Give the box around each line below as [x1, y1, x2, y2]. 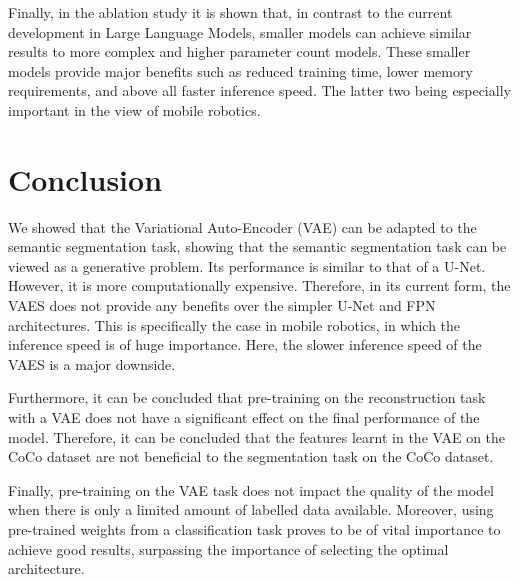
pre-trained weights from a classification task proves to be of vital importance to [8, 519, 501, 539]
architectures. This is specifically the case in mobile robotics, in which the [8, 314, 461, 335]
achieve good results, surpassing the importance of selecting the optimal [8, 538, 449, 559]
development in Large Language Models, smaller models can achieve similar [8, 21, 472, 42]
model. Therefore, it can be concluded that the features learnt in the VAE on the [8, 426, 506, 447]
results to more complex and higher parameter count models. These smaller [8, 41, 471, 62]
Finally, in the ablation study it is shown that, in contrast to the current [8, 2, 453, 22]
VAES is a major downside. [8, 353, 176, 374]
